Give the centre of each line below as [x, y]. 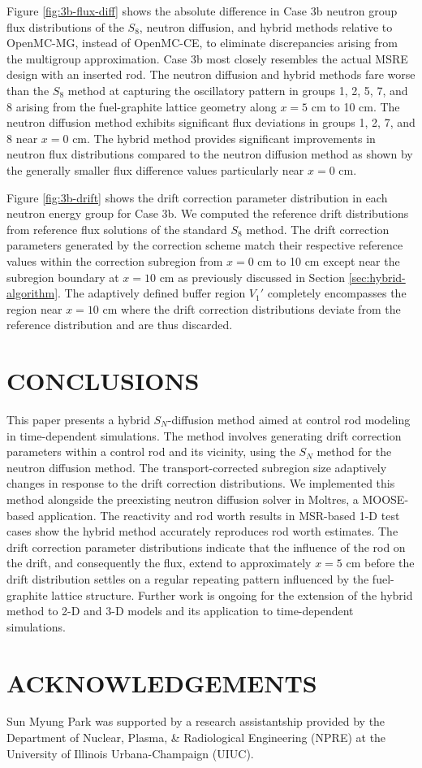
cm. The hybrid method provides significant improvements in [224, 138]
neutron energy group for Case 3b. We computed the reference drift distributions [208, 213]
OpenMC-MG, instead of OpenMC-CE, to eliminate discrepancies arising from [202, 43]
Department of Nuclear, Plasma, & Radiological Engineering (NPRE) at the [196, 738]
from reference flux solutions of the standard [117, 229]
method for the [354, 451]
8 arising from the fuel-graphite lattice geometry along [142, 106]
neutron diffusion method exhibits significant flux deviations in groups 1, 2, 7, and [211, 122]
